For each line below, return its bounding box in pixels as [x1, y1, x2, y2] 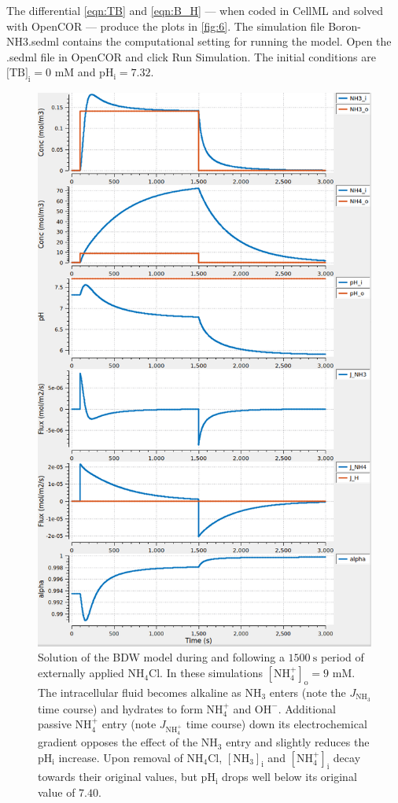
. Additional [278, 700, 336, 716]
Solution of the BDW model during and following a [38, 649, 285, 665]
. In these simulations [160, 665, 263, 681]
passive [38, 716, 72, 732]
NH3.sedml [6, 33, 59, 50]
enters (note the [269, 683, 346, 700]
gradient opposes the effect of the [38, 734, 198, 750]
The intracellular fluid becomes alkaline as [38, 683, 241, 700]
